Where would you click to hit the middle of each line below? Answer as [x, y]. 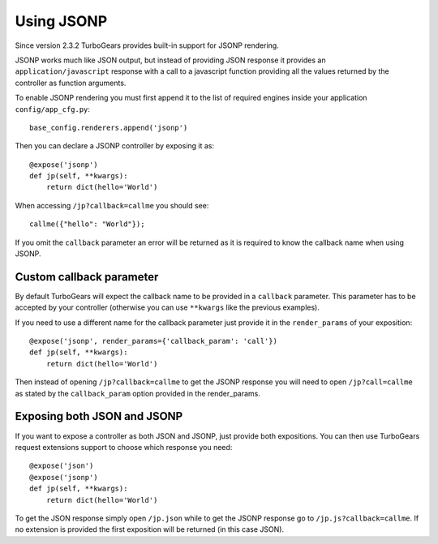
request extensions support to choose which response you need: [124, 447]
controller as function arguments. [71, 83]
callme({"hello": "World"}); [87, 224]
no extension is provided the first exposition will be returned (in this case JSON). [149, 529]
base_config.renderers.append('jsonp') [109, 127]
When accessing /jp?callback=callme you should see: [112, 205]
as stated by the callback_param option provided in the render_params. [138, 393]
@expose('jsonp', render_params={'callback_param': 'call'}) [153, 341]
